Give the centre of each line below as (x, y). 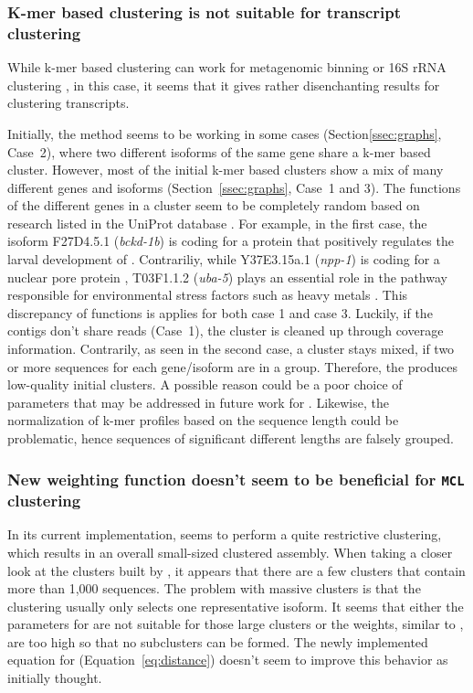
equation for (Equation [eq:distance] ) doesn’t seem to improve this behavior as (228, 660)
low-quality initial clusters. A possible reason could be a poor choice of (205, 384)
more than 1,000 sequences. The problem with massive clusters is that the (214, 588)
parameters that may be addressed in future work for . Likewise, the (198, 402)
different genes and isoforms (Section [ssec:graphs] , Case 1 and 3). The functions (234, 187)
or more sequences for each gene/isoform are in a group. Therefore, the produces (232, 366)
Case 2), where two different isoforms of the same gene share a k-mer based (219, 151)
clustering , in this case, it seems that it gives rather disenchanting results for (224, 85)
